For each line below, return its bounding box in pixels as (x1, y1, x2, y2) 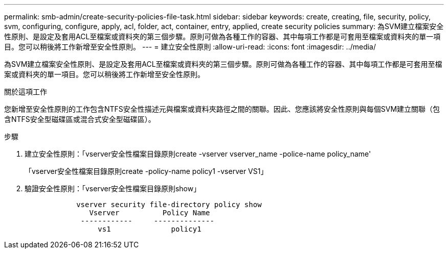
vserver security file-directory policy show (76, 200, 262, 209)
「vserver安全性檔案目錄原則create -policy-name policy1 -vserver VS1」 (25, 167, 268, 175)
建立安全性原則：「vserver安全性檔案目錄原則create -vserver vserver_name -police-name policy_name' (25, 149, 371, 158)
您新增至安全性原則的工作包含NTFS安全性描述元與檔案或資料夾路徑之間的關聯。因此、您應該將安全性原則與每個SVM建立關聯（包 (4, 105, 440, 113)
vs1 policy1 (98, 225, 201, 233)
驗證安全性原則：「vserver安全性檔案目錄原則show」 (25, 184, 201, 193)
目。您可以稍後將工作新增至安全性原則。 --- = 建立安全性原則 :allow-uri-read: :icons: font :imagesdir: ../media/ (4, 42, 376, 51)
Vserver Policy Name (89, 209, 210, 217)
